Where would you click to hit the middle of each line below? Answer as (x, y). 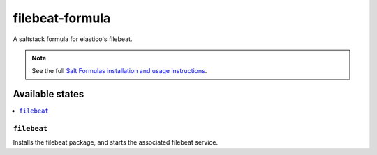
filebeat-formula (62, 18)
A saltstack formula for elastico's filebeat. (73, 39)
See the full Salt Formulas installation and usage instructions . (119, 71)
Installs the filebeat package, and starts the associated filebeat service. (116, 142)
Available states (49, 94)
